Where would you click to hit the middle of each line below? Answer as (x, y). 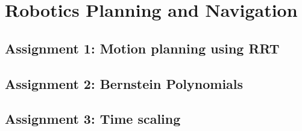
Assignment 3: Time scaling (93, 119)
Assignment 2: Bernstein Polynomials (124, 83)
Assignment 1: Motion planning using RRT (142, 48)
